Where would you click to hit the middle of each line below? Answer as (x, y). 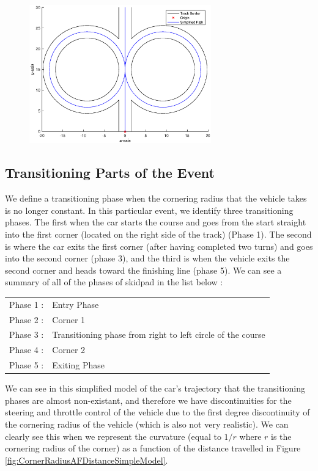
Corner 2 (69, 350)
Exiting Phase (78, 365)
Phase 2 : (27, 319)
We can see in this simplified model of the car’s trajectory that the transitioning (155, 388)
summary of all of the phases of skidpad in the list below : (114, 282)
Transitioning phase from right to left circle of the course (159, 334)
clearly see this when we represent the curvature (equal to (113, 436)
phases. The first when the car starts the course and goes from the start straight (156, 222)
